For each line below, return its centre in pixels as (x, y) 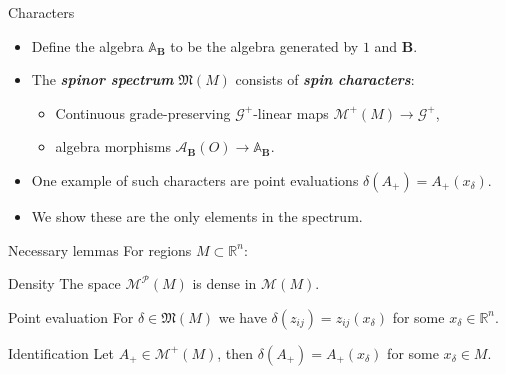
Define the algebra (87, 45)
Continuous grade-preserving (143, 112)
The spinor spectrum (102, 79)
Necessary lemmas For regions (100, 249)
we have (242, 316)
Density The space (64, 283)
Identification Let (61, 352)
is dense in (224, 283)
